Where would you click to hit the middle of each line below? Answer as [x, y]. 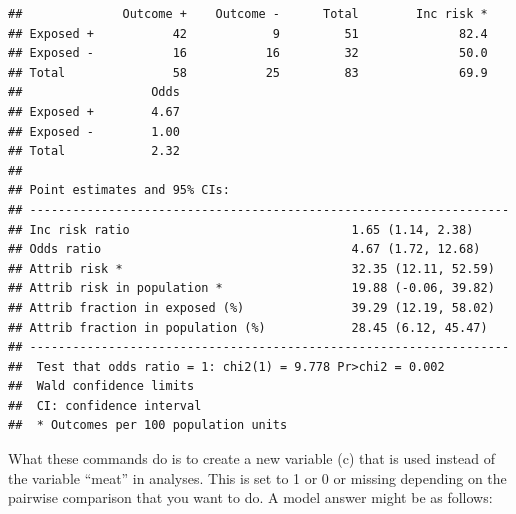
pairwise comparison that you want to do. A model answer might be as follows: [250, 497]
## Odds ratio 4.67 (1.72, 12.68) [244, 249]
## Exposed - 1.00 [94, 131]
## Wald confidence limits [101, 386]
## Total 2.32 [94, 151]
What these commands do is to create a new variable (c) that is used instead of [251, 458]
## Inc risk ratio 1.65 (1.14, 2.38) [241, 229]
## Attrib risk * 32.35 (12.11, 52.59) [251, 268]
